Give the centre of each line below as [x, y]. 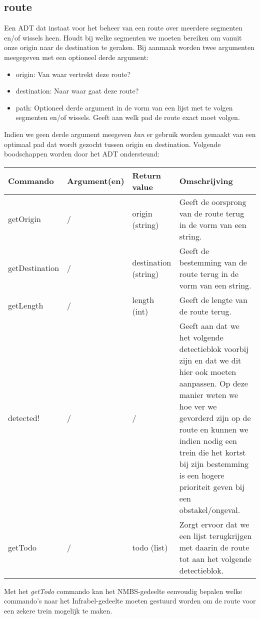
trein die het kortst [212, 452]
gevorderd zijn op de [215, 417]
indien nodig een [208, 440]
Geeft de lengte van [213, 299]
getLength [26, 305]
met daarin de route [214, 547]
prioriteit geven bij [212, 486]
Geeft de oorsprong [213, 201]
